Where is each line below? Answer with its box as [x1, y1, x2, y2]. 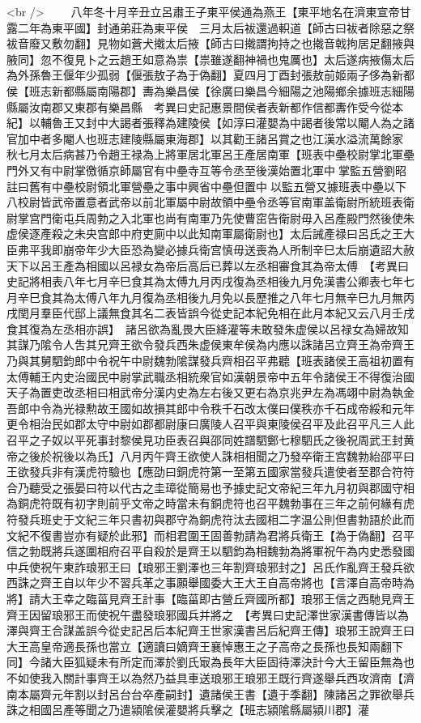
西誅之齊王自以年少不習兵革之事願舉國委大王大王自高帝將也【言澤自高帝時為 [6, 574, 415, 591]
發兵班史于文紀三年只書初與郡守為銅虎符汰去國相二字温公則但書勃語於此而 [17, 511, 415, 527]
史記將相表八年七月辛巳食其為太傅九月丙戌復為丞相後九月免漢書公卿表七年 [6, 273, 403, 290]
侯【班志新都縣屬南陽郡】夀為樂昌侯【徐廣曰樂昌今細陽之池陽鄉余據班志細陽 [6, 82, 415, 99]
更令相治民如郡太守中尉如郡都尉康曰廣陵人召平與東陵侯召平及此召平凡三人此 [6, 415, 415, 432]
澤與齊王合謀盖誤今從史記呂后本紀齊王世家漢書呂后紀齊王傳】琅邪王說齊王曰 [6, 622, 415, 639]
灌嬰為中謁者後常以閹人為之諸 [255, 114, 415, 131]
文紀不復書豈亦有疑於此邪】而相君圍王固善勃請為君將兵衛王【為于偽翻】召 [6, 526, 403, 543]
